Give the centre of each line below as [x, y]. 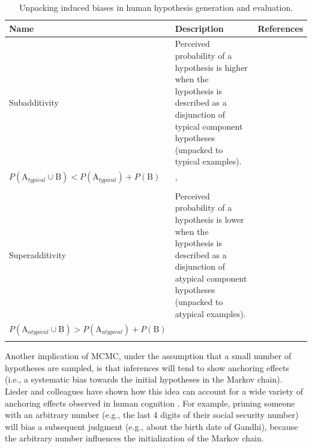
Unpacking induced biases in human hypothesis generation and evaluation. [156, 7]
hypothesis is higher [211, 67]
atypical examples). [210, 313]
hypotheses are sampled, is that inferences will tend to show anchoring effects [147, 367]
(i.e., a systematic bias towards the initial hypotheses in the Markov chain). [144, 379]
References [280, 28]
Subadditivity [34, 102]
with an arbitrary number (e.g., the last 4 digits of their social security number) [152, 415]
